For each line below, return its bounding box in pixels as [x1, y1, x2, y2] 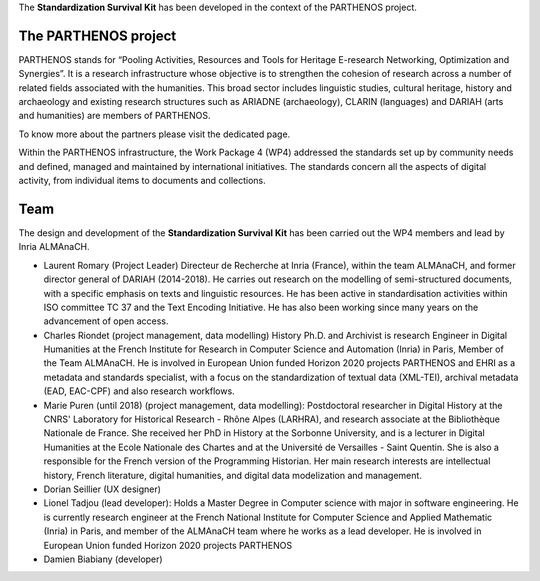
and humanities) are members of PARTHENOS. [18, 110, 211, 122]
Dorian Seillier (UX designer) [43, 483, 162, 495]
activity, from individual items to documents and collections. [18, 175, 267, 187]
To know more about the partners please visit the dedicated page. [18, 128, 291, 140]
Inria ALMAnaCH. [18, 241, 90, 253]
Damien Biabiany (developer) [43, 553, 164, 565]
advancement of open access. [43, 315, 169, 327]
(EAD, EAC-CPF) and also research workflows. [43, 385, 235, 397]
